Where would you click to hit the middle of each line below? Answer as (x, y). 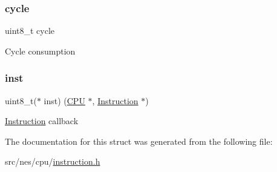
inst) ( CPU (64, 100)
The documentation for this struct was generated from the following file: (139, 141)
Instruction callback (42, 121)
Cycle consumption (40, 51)
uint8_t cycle (30, 31)
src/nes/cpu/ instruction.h (53, 161)
